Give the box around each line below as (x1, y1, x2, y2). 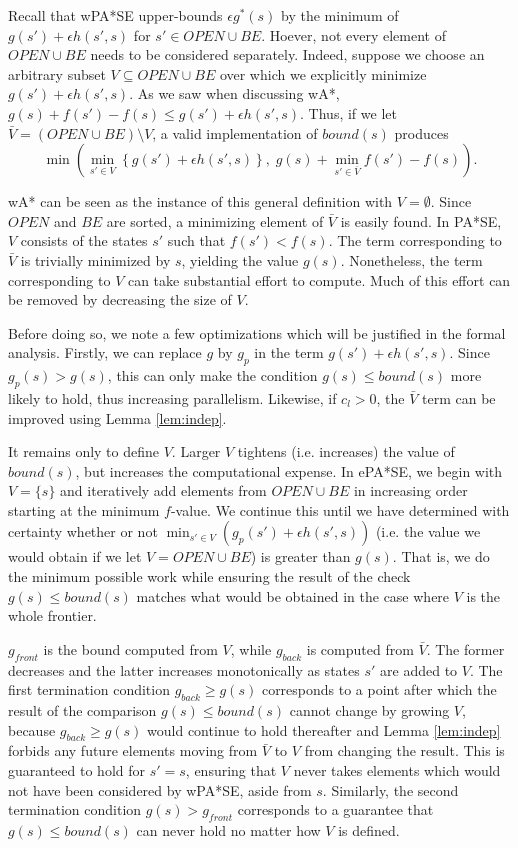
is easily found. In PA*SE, (340, 210, 502, 231)
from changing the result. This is (304, 740, 505, 761)
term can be (422, 387, 496, 408)
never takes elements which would (293, 760, 501, 781)
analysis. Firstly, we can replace (8, 342, 202, 363)
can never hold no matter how (136, 820, 321, 840)
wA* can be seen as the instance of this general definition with (8, 191, 393, 212)
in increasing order (353, 480, 468, 501)
